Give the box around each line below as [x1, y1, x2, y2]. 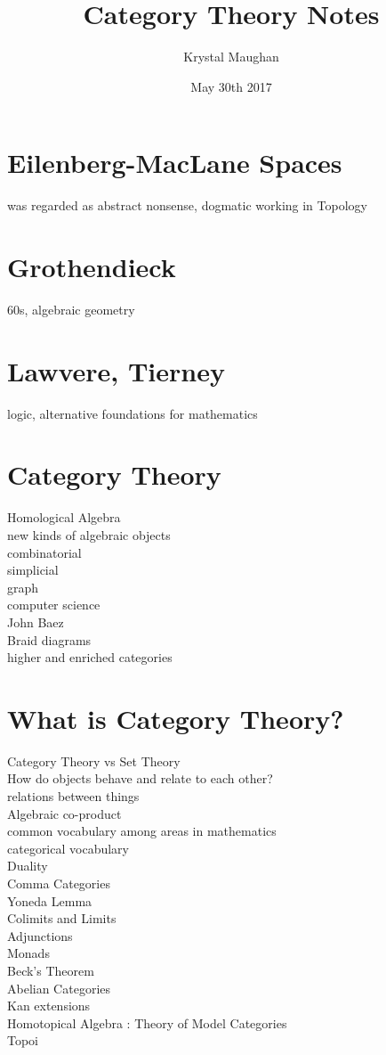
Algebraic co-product [7, 804, 122, 822]
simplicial [7, 560, 59, 579]
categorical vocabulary [7, 838, 129, 857]
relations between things [7, 787, 140, 806]
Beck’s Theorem [7, 961, 94, 979]
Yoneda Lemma [7, 891, 92, 910]
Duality [7, 856, 48, 875]
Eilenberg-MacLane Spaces [7, 144, 342, 181]
